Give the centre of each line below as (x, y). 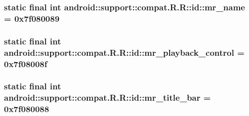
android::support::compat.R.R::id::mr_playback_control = (124, 52)
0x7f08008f (26, 63)
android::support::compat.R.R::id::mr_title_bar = (107, 97)
